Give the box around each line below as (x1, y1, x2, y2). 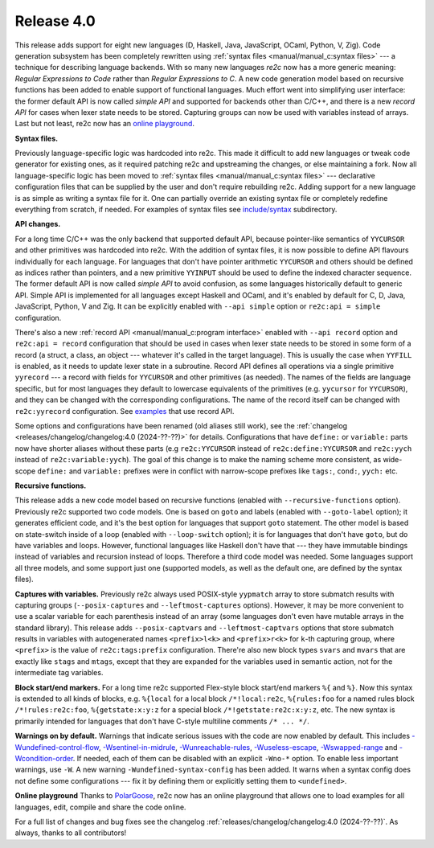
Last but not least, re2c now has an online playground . (14, 119, 194, 129)
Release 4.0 (14, 12, 96, 30)
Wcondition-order (14, 753, 74, 763)
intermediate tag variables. (14, 668, 104, 678)
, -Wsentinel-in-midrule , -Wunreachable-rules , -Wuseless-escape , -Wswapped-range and (98, 742, 398, 752)
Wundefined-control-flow (14, 742, 100, 752)
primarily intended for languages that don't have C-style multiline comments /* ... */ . (14, 716, 309, 726)
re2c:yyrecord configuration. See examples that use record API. (14, 406, 235, 416)
